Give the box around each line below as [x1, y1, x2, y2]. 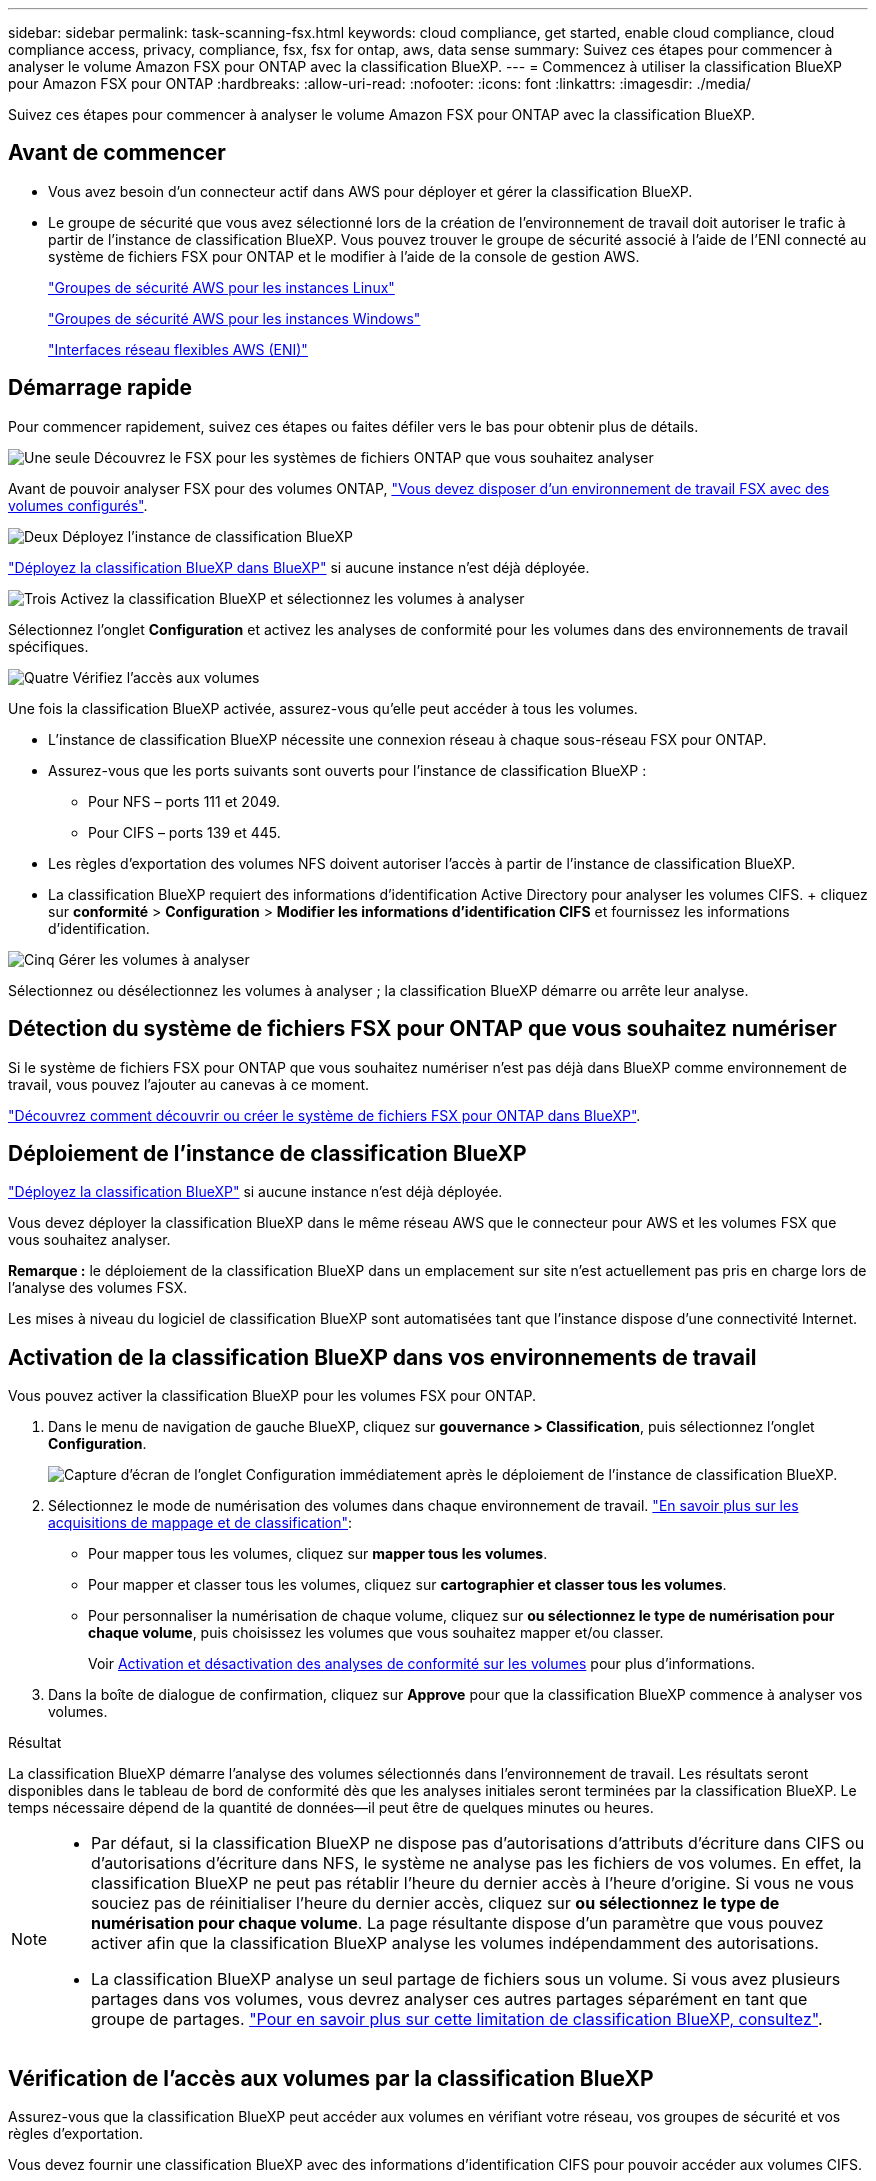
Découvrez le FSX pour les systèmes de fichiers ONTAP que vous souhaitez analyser [94, 448, 654, 466]
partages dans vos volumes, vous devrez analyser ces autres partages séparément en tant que [91, 1989, 808, 2010]
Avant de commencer [8, 140, 226, 166]
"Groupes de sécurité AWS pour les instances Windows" [48, 309, 421, 327]
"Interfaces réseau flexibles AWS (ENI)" [48, 340, 308, 358]
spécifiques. [8, 637, 89, 655]
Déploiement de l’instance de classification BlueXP [8, 1140, 527, 1166]
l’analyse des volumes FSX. [8, 1279, 188, 1297]
